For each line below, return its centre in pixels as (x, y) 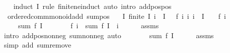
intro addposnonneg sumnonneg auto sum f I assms (109, 35)
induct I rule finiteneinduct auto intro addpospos (92, 6)
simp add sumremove (37, 45)
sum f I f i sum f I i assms (88, 26)
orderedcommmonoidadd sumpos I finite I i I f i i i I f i (117, 16)
